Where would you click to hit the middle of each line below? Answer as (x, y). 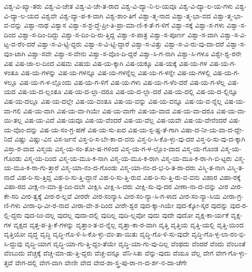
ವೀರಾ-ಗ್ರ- (233, 196)
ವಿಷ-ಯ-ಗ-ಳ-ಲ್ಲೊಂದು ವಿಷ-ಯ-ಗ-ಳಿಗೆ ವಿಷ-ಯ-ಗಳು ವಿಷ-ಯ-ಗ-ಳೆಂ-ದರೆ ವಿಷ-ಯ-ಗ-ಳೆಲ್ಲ (122, 82)
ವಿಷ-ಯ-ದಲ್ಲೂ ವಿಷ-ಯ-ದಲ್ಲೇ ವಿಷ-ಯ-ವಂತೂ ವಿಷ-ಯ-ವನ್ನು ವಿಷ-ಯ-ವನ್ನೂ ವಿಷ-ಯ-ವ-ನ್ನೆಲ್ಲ (113, 101)
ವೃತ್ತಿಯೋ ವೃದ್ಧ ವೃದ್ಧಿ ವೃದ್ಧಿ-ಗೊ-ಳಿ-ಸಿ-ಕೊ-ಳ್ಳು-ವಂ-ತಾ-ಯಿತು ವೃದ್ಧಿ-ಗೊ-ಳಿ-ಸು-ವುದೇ (97, 234)
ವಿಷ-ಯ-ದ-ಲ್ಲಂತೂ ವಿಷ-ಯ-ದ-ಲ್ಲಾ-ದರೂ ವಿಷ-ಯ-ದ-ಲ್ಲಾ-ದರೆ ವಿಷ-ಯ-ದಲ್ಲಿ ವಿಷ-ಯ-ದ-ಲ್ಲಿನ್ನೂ (128, 91)
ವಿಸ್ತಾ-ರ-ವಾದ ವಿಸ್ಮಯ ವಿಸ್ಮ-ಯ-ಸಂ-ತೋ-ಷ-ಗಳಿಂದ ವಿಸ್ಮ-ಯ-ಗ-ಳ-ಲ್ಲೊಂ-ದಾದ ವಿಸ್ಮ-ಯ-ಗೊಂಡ (111, 148)
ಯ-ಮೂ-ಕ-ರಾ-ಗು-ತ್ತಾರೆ (31, 168)
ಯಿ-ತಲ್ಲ (13, 120)
